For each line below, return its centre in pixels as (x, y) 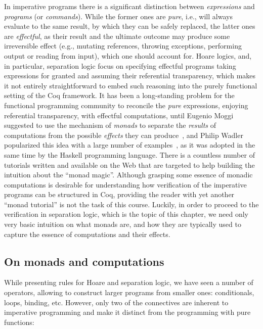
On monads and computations (84, 261)
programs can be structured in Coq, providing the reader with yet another (119, 194)
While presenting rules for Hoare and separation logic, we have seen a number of (129, 282)
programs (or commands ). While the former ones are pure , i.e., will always (118, 16)
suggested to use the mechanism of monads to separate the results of (110, 125)
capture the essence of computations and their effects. (87, 234)
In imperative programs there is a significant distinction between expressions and (129, 6)
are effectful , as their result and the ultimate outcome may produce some (117, 36)
